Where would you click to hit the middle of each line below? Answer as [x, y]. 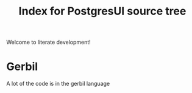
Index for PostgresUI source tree [102, 11]
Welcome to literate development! [49, 42]
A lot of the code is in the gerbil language [58, 84]
